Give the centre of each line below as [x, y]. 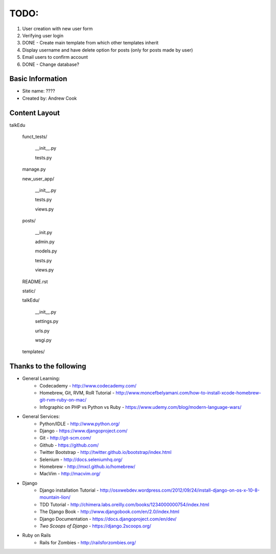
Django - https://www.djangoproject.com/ [84, 431]
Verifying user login [43, 35]
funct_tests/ [35, 137]
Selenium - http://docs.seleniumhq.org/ [81, 459]
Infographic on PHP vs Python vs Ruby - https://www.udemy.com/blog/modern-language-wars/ [141, 407]
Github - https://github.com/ [69, 445]
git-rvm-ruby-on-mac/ [63, 400]
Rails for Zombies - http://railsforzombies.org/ [88, 542]
